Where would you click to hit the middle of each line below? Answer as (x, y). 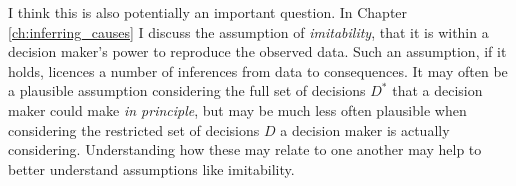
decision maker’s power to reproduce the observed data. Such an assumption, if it (257, 51)
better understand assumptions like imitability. (151, 168)
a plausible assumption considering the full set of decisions (187, 90)
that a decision (437, 90)
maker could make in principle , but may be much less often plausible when (237, 109)
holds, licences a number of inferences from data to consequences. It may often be (258, 70)
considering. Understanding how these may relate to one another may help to (245, 149)
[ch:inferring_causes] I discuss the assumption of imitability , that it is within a (248, 31)
